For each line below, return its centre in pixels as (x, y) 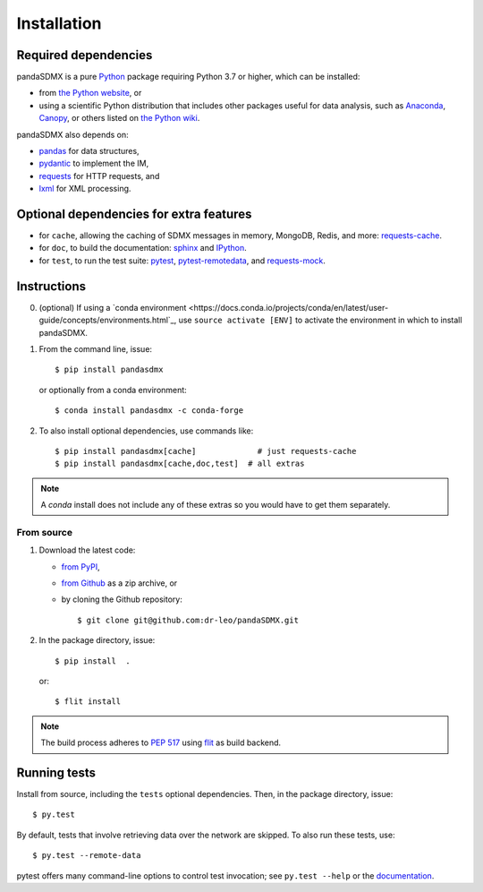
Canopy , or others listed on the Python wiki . (119, 118)
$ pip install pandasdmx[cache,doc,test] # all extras (180, 464)
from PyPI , (80, 566)
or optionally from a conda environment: (113, 390)
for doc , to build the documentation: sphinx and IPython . (143, 248)
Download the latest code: (87, 550)
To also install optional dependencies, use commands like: (146, 431)
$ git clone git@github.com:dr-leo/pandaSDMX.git (188, 620)
